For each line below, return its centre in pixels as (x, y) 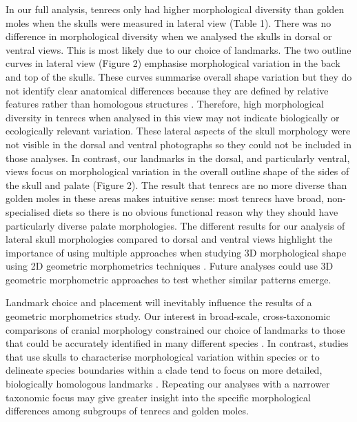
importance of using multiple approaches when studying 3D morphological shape (176, 252)
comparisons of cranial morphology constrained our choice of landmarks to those (175, 329)
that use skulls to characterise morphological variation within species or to (163, 356)
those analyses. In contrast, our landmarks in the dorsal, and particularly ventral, (178, 158)
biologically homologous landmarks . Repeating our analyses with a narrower (168, 384)
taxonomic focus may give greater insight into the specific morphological (158, 397)
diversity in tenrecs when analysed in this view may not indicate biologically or (173, 117)
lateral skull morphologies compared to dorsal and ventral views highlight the (169, 239)
